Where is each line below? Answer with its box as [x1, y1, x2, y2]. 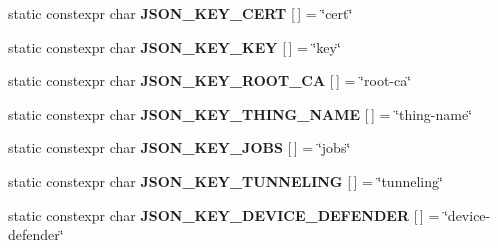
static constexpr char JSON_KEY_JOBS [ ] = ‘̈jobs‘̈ [8, 137, 351, 158]
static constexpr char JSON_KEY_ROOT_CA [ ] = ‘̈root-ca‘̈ [8, 70, 412, 91]
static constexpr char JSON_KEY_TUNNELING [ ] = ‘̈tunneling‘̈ [8, 170, 443, 191]
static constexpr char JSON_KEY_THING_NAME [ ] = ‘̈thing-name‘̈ [8, 103, 473, 124]
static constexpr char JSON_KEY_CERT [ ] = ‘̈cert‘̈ [8, 3, 353, 23]
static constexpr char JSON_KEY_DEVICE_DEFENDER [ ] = [8, 204, 440, 225]
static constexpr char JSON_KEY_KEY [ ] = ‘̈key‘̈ [8, 36, 341, 57]
